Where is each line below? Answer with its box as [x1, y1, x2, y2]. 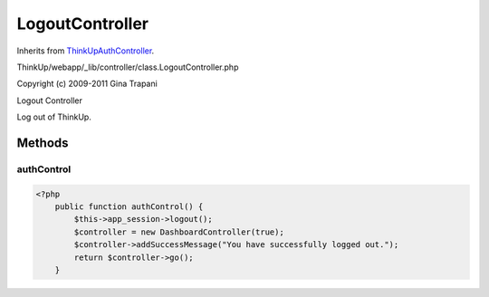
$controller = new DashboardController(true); [73, 226, 284, 237]
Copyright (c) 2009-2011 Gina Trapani [16, 78, 158, 90]
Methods [16, 135, 69, 150]
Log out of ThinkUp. [16, 111, 92, 122]
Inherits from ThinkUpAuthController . [16, 45, 155, 56]
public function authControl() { [54, 202, 204, 212]
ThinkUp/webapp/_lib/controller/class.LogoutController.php [16, 62, 239, 72]
